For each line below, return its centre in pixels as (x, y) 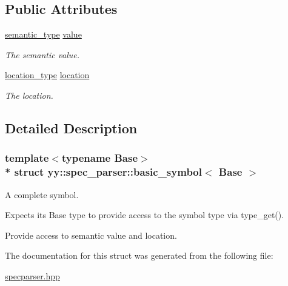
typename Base (100, 158)
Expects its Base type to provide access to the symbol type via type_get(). (145, 215)
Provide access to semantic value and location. (91, 235)
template (27, 158)
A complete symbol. (42, 194)
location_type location (47, 75)
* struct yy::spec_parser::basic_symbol (103, 172)
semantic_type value (43, 34)
